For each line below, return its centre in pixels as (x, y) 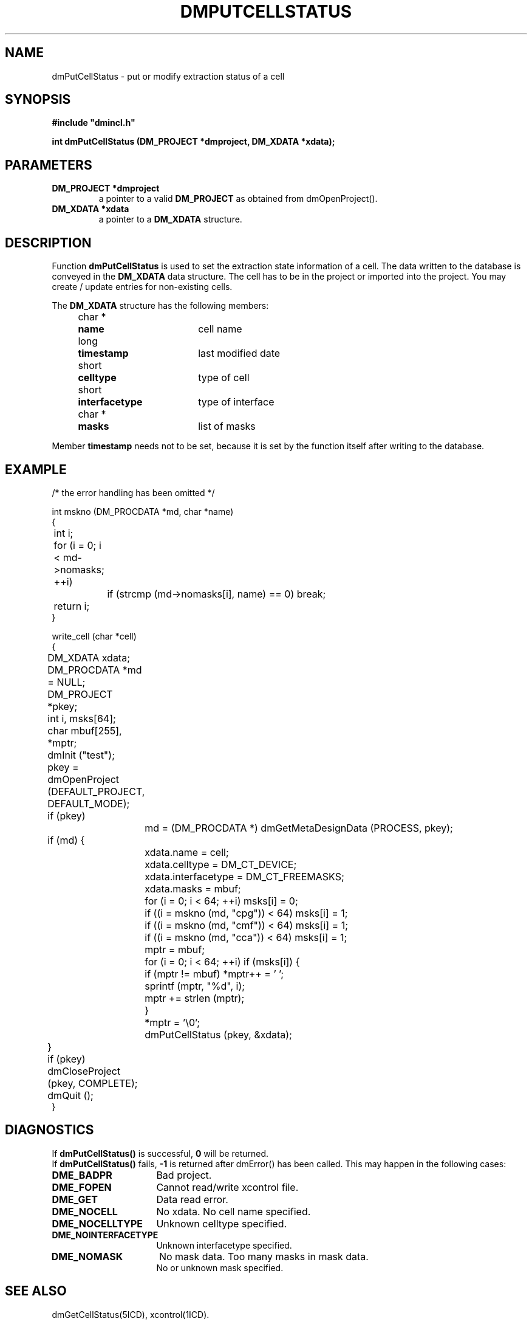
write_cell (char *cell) (94, 636)
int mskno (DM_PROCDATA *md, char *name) (143, 511)
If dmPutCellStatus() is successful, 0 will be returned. (160, 1153)
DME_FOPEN (82, 1187)
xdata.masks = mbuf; (193, 888)
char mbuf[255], (85, 730)
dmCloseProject (84, 1071)
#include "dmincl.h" (94, 123)
